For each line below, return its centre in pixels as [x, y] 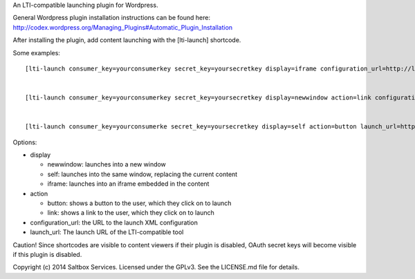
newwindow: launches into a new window [107, 164]
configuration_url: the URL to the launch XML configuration [114, 222]
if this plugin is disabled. [47, 254]
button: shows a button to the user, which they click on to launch [139, 203]
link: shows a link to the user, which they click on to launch [131, 213]
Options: [25, 142]
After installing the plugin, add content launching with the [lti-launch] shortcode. [127, 40]
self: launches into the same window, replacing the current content [142, 174]
